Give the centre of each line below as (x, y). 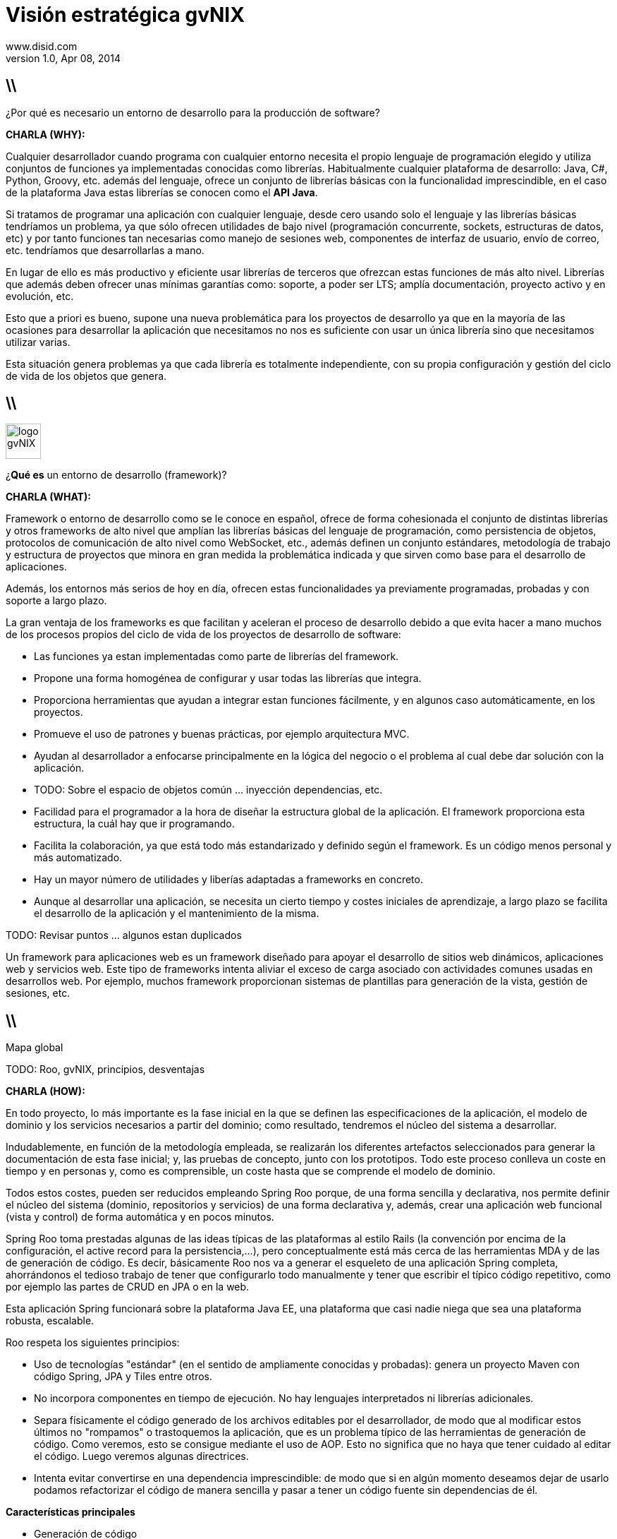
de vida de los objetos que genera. (86, 376)
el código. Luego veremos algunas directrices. (141, 1456)
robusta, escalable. (50, 1321)
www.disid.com (42, 46)
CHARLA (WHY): (45, 134)
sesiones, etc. (38, 993)
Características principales (71, 1512)
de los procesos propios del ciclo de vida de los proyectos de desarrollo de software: (203, 635)
